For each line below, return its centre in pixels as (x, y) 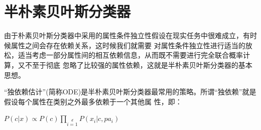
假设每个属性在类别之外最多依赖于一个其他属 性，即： (93, 101)
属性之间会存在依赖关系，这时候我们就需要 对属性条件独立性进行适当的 (128, 45)
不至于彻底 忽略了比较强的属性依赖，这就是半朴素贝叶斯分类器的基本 (139, 64)
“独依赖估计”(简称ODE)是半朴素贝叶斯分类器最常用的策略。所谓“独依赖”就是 (130, 92)
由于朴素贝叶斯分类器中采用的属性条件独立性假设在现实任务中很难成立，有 (127, 35)
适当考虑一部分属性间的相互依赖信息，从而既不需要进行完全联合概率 (130, 55)
